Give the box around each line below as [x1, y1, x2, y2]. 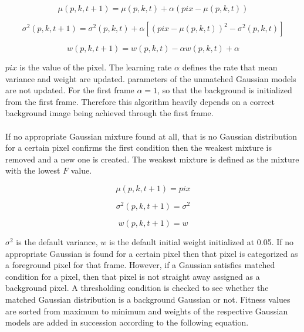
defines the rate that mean [182, 61, 278, 73]
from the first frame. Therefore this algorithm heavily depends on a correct [5, 95, 275, 107]
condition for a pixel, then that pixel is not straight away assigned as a [5, 270, 260, 282]
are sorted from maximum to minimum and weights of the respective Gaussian [5, 304, 288, 317]
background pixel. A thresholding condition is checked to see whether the [5, 282, 269, 294]
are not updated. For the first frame [5, 84, 134, 96]
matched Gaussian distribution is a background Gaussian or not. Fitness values [5, 293, 291, 305]
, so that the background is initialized [157, 84, 292, 96]
